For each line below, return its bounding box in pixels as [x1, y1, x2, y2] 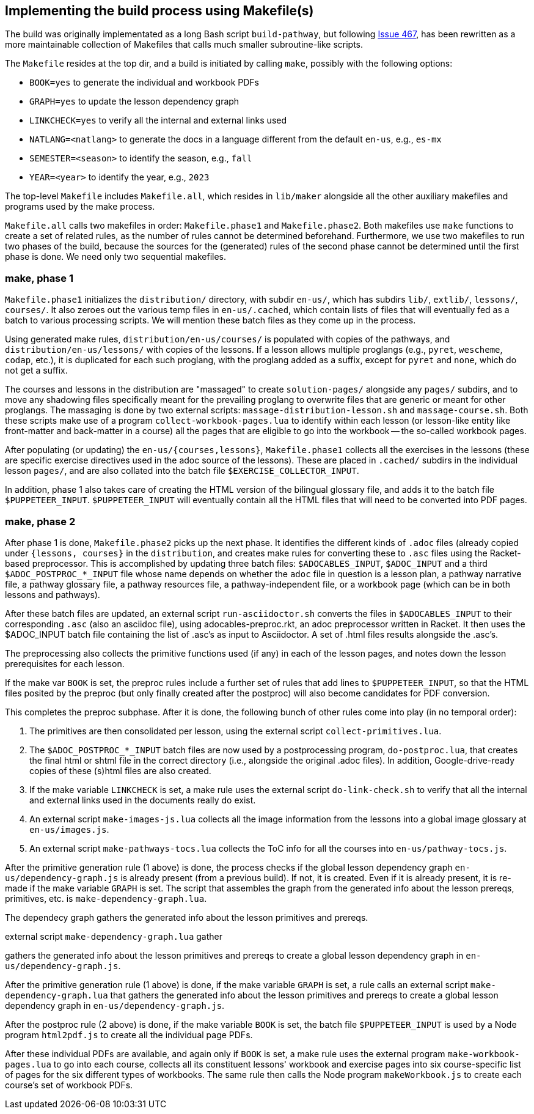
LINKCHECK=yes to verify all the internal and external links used [29, 115, 287, 126]
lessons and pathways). [5, 589, 100, 600]
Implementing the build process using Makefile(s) [5, 3, 314, 18]
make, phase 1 [5, 271, 73, 284]
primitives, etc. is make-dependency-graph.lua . [5, 893, 207, 904]
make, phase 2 [5, 515, 76, 528]
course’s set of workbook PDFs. [5, 1079, 133, 1090]
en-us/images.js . [29, 824, 109, 835]
